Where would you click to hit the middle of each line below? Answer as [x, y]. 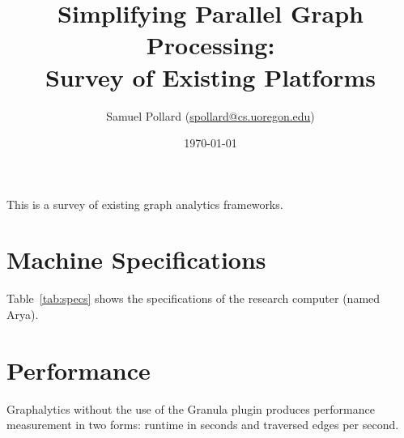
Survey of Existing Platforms [211, 77]
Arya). [23, 314]
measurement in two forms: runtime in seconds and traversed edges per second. [203, 425]
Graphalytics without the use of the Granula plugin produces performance [191, 408]
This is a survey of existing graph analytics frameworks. [145, 204]
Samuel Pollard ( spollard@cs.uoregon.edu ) [211, 115]
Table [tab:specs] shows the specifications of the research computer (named [193, 298]
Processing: [211, 45]
